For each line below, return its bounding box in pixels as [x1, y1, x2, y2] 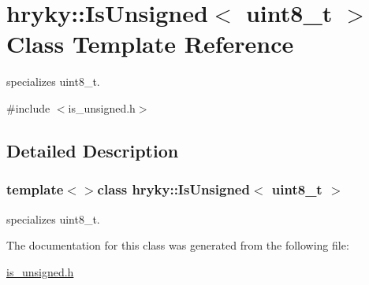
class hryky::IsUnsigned [97, 180, 250, 199]
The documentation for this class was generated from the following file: [6, 237, 349, 254]
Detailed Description [6, 138, 179, 162]
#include [6, 99, 50, 116]
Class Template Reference [6, 28, 294, 60]
